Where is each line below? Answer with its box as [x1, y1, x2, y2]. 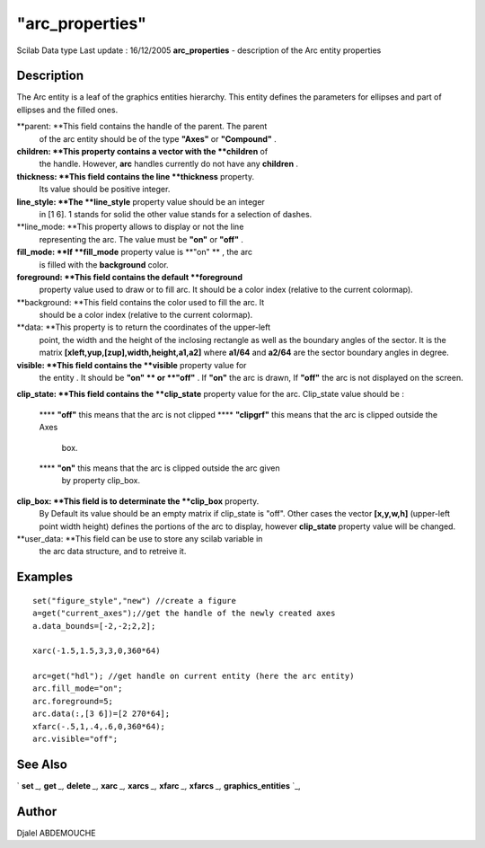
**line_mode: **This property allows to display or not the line [16, 221, 244, 233]
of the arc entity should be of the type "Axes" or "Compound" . [39, 133, 278, 144]
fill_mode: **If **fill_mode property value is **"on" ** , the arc [16, 247, 253, 258]
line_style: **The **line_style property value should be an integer [16, 196, 265, 207]
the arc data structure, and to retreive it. [39, 546, 187, 557]
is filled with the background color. [39, 259, 170, 269]
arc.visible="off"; [32, 734, 119, 745]
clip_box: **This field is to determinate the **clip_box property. [16, 495, 260, 507]
